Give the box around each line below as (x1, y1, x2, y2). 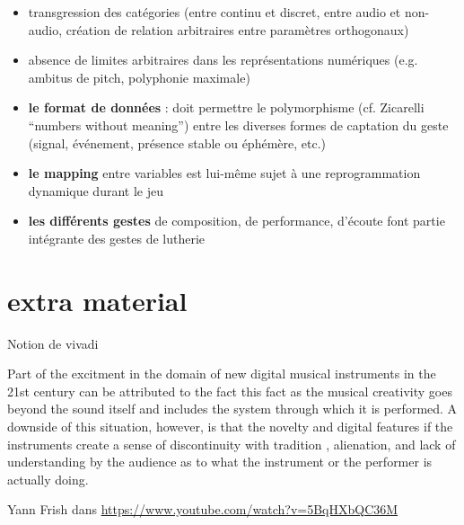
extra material (7, 281, 188, 318)
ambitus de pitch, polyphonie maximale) (28, 67, 250, 86)
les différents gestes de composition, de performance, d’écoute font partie (28, 211, 445, 230)
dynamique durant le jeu (28, 181, 163, 200)
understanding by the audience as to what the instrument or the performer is (7, 452, 433, 471)
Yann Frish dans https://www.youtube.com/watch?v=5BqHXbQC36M (7, 500, 398, 519)
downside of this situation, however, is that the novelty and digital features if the (7, 417, 453, 436)
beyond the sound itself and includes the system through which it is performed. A (7, 399, 458, 418)
